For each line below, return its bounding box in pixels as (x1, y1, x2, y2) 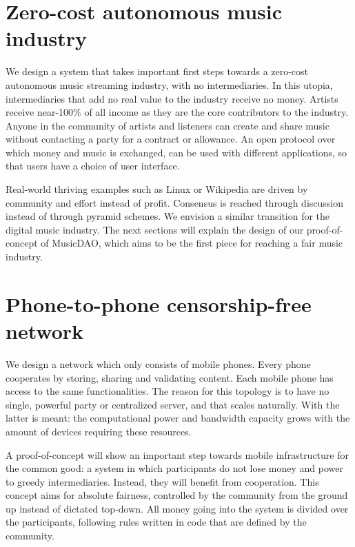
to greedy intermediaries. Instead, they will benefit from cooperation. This (6, 474, 319, 488)
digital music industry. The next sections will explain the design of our (6, 222, 304, 236)
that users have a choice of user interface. (6, 158, 180, 173)
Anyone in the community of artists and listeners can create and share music (6, 118, 329, 132)
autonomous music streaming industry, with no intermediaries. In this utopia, (6, 77, 333, 92)
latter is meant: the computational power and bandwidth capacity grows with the (6, 411, 350, 425)
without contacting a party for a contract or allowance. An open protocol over (6, 132, 336, 146)
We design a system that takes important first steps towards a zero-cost (6, 64, 309, 79)
